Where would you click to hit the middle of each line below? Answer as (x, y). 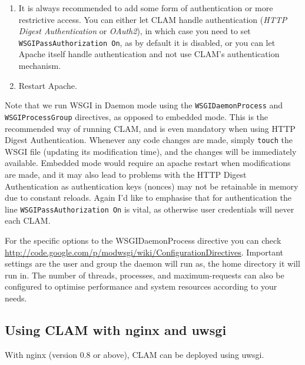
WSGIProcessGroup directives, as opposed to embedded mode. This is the (137, 116)
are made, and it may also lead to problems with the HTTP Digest (126, 174)
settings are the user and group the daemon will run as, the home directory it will (152, 263)
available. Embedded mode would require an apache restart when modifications (148, 163)
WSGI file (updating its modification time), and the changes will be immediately (151, 151)
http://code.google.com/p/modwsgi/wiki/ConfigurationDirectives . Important (144, 252)
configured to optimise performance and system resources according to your (141, 286)
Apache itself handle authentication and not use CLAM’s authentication (149, 54)
